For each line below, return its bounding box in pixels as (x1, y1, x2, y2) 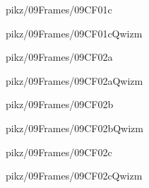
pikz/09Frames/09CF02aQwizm (6, 73, 143, 88)
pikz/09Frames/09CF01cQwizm (6, 25, 143, 40)
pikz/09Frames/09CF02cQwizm (6, 168, 143, 183)
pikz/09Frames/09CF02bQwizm (6, 120, 143, 135)
